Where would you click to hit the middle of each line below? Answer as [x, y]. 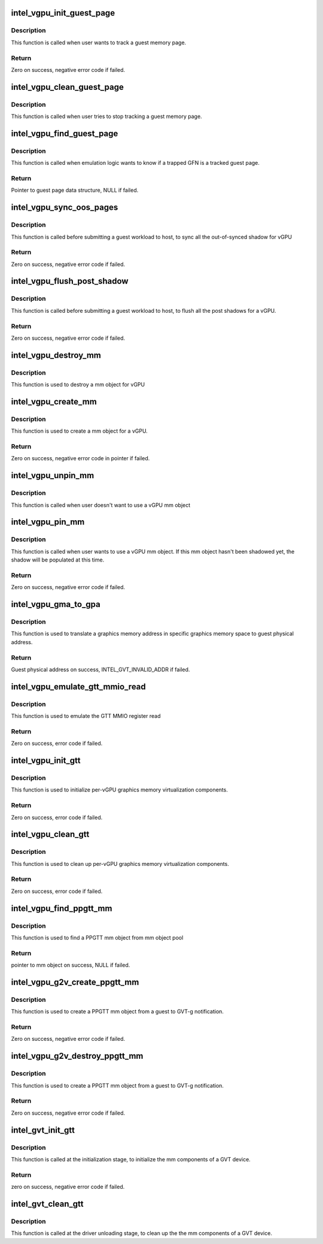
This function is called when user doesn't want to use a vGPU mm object [101, 505]
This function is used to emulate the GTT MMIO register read [86, 716]
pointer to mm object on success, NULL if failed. [71, 965]
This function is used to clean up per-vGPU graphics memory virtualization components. [120, 863]
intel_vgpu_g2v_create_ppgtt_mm [75, 982]
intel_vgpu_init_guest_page [63, 13]
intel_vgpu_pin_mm [48, 522]
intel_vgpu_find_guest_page [65, 133]
